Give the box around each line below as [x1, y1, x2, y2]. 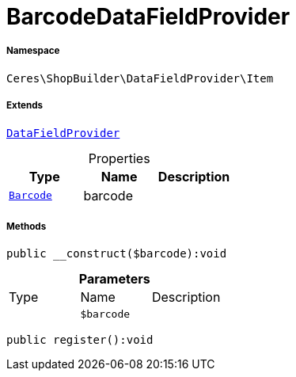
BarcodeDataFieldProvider [6, 3, 290, 30]
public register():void [6, 333, 154, 347]
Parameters [78, 271, 150, 288]
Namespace [6, 45, 60, 57]
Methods [6, 220, 47, 232]
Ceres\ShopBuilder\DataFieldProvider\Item [6, 71, 274, 85]
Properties [88, 150, 150, 166]
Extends [6, 100, 44, 112]
